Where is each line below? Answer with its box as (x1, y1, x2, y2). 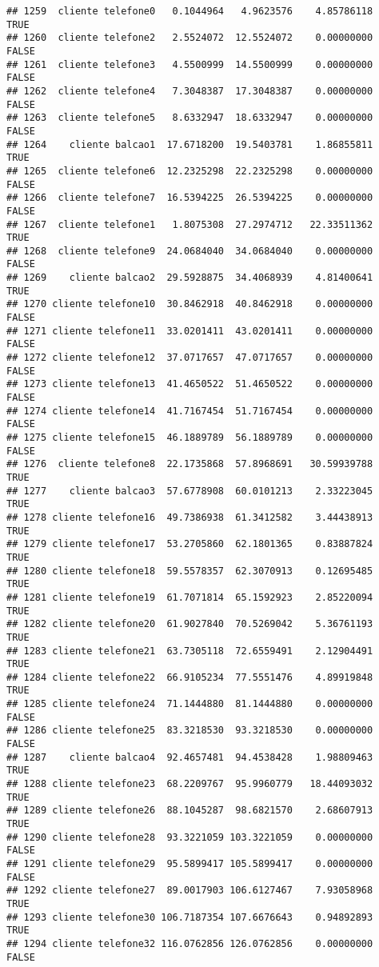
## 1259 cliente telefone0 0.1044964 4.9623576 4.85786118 (6, 6, 373, 17)
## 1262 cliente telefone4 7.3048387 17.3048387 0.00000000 (6, 85, 373, 97)
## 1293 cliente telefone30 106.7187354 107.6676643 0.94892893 (6, 911, 373, 923)
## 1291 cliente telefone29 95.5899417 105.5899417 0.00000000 (6, 858, 373, 869)
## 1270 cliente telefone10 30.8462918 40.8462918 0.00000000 (6, 298, 373, 310)
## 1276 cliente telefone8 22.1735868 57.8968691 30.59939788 (6, 458, 373, 470)
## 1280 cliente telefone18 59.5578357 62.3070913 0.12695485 (6, 565, 373, 577)
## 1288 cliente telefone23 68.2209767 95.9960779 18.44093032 (6, 778, 373, 790)
